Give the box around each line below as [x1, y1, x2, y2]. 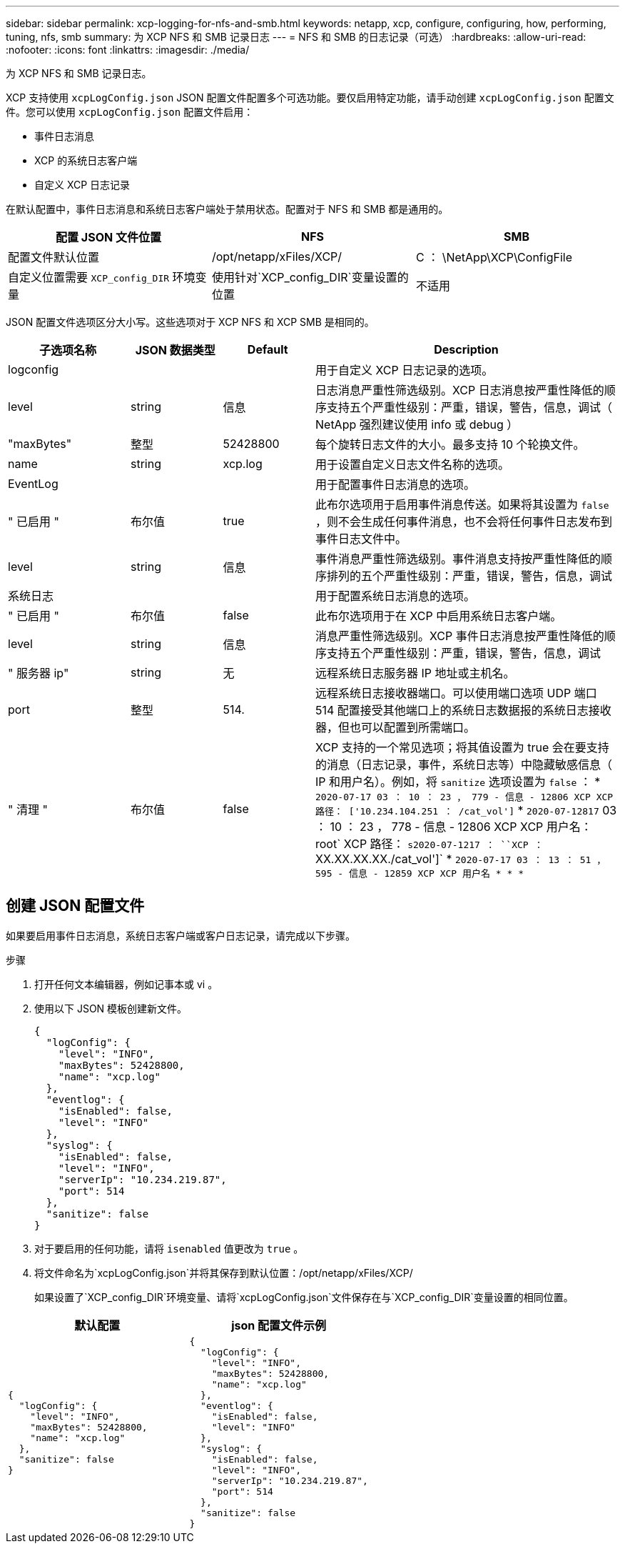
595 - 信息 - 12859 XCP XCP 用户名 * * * [315, 868, 524, 879]
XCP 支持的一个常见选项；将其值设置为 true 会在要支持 [315, 740, 609, 754]
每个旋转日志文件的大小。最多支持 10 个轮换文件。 [315, 437, 585, 452]
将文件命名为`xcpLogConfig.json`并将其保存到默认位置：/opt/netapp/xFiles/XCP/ [34, 1266, 413, 1279]
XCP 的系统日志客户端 [34, 154, 138, 166]
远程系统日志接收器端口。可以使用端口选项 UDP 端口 [315, 686, 597, 700]
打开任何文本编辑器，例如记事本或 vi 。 [34, 977, 218, 990]
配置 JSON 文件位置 [56, 230, 161, 244]
